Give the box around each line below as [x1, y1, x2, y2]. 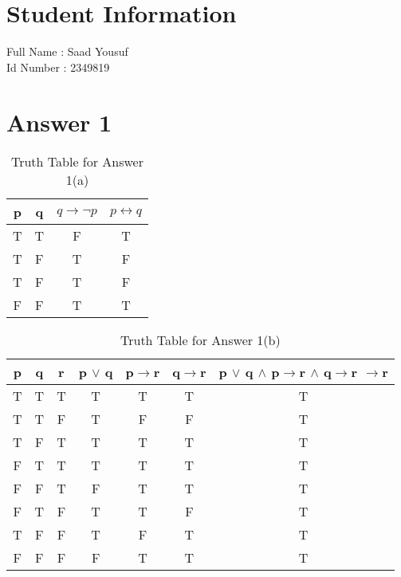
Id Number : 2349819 [6, 58, 110, 75]
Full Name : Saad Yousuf [6, 43, 128, 60]
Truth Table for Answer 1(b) [120, 331, 281, 350]
